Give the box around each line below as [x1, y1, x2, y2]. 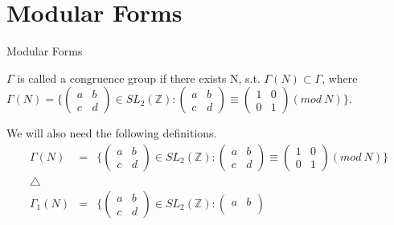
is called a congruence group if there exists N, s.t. [17, 69, 261, 86]
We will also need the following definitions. [6, 125, 217, 141]
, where [322, 69, 358, 86]
